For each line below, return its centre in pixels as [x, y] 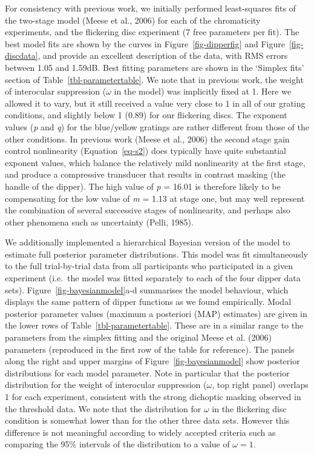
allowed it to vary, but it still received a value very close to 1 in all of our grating [155, 103]
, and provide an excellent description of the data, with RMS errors [163, 55]
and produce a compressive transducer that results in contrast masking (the [145, 174]
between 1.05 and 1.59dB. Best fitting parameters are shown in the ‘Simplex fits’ [155, 67]
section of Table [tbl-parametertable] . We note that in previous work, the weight [154, 79]
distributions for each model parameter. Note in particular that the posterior [147, 372]
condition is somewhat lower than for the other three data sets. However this [147, 420]
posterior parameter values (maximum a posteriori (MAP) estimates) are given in [156, 313]
